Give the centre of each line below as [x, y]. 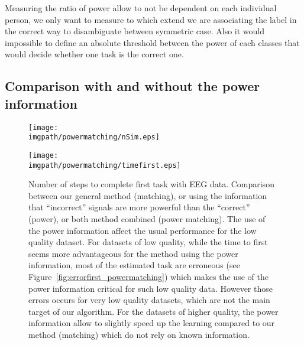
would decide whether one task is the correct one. [94, 54]
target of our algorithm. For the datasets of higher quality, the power [153, 311]
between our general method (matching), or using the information [148, 195]
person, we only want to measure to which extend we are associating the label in [151, 19]
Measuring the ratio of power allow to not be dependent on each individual [141, 8]
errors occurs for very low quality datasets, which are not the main [149, 300]
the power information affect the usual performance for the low [143, 230]
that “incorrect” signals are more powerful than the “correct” [139, 207]
